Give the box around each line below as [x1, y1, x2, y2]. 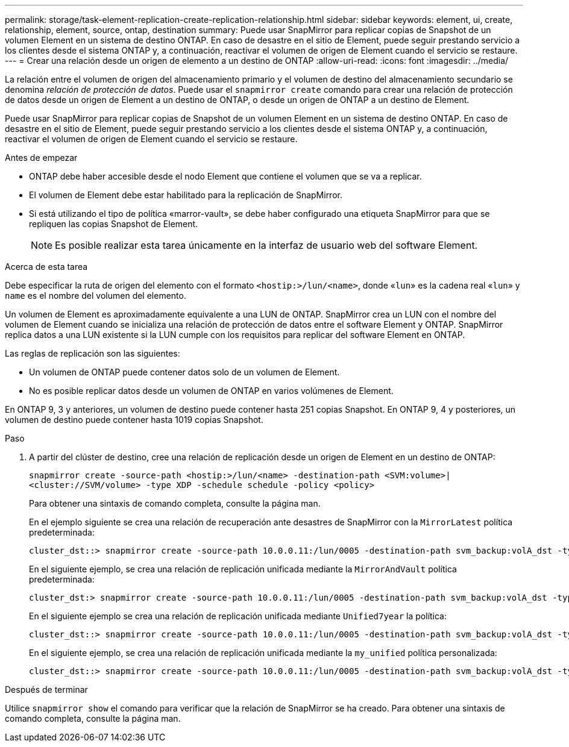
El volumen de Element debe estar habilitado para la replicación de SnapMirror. [29, 190, 342, 200]
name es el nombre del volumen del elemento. [5, 290, 186, 301]
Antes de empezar [5, 152, 78, 163]
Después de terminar [5, 684, 88, 695]
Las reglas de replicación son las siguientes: [5, 348, 180, 358]
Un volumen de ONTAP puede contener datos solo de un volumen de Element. [29, 367, 340, 377]
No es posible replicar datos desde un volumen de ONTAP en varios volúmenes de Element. [29, 386, 394, 396]
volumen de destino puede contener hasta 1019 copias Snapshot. [5, 414, 263, 425]
